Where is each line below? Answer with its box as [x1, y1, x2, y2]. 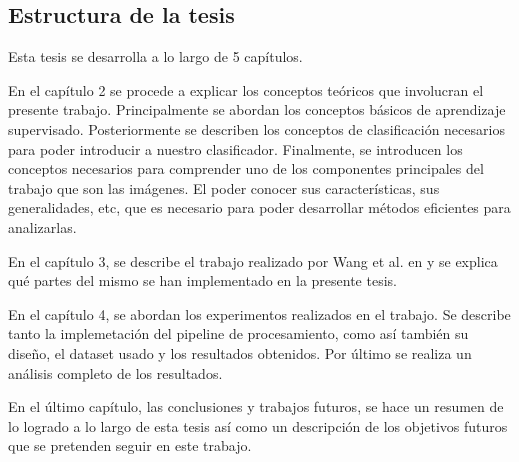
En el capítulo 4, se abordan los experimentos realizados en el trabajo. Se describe [8, 303, 511, 324]
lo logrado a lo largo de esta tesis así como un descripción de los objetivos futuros [8, 415, 508, 436]
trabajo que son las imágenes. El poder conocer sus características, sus [8, 177, 440, 198]
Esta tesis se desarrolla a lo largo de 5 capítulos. [8, 46, 303, 67]
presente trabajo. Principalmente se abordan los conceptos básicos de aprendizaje [8, 99, 506, 120]
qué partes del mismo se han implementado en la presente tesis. [8, 270, 397, 291]
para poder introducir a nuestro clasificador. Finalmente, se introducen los [8, 138, 463, 159]
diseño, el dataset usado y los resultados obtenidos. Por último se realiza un [8, 342, 472, 363]
